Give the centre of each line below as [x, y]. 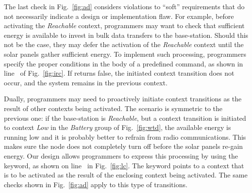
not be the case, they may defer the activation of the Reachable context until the [124, 44]
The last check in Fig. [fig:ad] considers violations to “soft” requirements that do [124, 6]
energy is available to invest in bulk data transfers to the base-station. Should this [126, 35]
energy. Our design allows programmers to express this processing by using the [121, 155]
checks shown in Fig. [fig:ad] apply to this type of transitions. [96, 184]
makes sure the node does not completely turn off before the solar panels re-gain [124, 146]
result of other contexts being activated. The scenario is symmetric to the [113, 108]
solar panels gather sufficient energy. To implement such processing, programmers [125, 54]
